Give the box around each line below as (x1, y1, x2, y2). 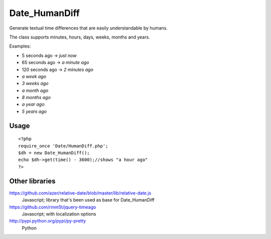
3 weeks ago (22, 80, 49, 86)
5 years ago (22, 108, 47, 114)
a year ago (22, 101, 45, 107)
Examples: (9, 43, 31, 49)
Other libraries (9, 176, 56, 185)
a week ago (22, 73, 47, 79)
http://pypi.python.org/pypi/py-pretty (9, 218, 86, 224)
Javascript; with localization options (22, 210, 96, 217)
